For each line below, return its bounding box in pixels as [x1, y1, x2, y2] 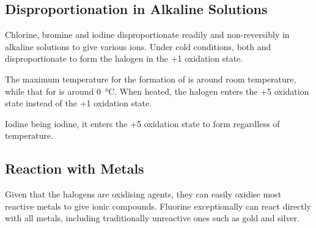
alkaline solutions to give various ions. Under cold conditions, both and [5, 40, 271, 53]
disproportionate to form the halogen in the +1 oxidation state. [5, 52, 243, 65]
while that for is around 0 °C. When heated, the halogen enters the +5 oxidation [5, 84, 309, 97]
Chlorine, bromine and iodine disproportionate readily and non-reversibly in [5, 28, 290, 41]
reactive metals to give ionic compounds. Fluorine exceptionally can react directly [5, 199, 311, 212]
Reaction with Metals [5, 159, 144, 178]
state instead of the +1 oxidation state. [5, 97, 152, 109]
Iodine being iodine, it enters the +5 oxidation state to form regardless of [5, 117, 280, 130]
